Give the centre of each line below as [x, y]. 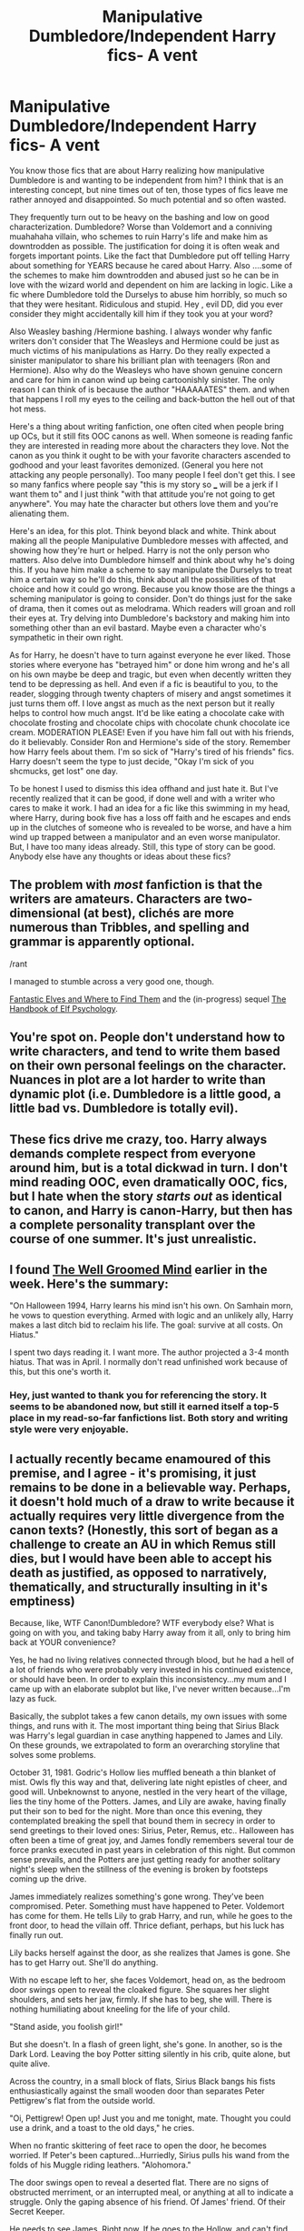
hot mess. [28, 409]
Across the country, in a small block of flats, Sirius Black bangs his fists [142, 2082]
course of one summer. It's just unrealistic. [133, 1239]
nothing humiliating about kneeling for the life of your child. [120, 2009]
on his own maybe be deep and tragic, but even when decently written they [151, 674]
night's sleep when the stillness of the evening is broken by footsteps [139, 1869]
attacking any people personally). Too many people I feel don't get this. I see [152, 474]
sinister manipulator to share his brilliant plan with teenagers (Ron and [140, 360]
